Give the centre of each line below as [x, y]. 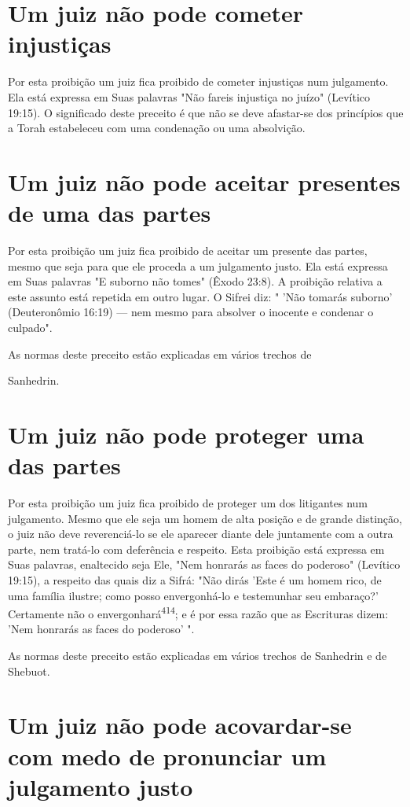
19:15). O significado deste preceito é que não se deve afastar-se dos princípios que [206, 112]
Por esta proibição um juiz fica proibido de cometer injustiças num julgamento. [198, 81]
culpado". [30, 327]
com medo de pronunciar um [167, 755]
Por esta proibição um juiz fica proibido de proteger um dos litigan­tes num [188, 503]
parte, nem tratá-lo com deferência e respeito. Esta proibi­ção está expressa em [196, 549]
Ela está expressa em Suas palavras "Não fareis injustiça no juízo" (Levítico [189, 96]
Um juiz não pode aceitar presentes [204, 181]
